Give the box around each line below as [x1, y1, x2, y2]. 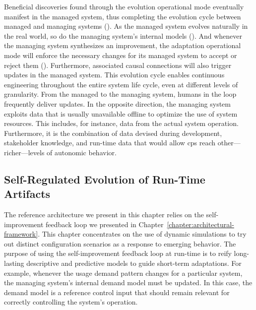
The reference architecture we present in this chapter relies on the [4, 209, 204, 220]
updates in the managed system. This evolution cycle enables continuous [4, 69, 225, 80]
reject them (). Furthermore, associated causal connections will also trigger [4, 60, 232, 70]
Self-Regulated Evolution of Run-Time [4, 171, 205, 186]
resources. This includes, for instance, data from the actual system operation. [4, 118, 239, 128]
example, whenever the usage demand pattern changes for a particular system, [4, 267, 243, 278]
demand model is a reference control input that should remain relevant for [4, 287, 230, 297]
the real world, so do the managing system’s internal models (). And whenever [4, 30, 243, 41]
